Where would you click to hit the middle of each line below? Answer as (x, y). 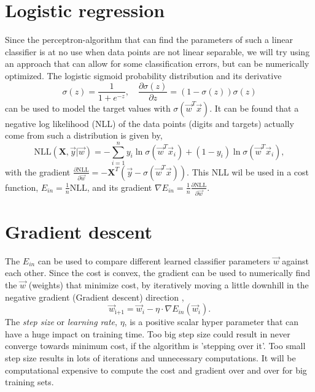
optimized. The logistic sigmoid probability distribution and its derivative (143, 75)
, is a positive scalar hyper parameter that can (212, 322)
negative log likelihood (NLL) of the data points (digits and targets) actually (150, 123)
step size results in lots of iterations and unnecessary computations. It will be (150, 358)
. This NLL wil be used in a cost (248, 171)
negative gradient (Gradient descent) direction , (95, 297)
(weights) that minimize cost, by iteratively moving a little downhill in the (169, 285)
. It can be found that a (254, 108)
